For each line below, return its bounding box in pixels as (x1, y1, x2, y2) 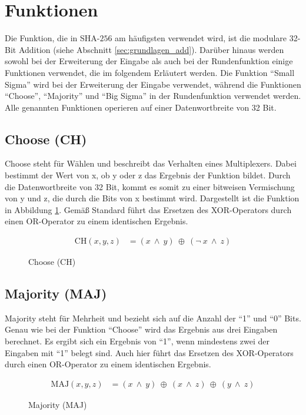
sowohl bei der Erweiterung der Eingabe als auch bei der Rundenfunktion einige (5, 55, 293, 67)
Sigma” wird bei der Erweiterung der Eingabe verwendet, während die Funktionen (5, 78, 301, 90)
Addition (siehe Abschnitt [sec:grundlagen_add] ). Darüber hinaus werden (18, 43, 284, 55)
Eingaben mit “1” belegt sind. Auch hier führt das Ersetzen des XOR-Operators (5, 346, 294, 358)
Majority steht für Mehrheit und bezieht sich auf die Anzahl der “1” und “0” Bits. (5, 311, 301, 324)
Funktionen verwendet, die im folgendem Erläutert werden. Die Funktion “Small (5, 66, 295, 78)
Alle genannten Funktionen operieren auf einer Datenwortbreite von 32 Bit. (5, 101, 277, 113)
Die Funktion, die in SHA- (5, 32, 100, 44)
